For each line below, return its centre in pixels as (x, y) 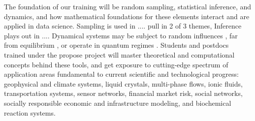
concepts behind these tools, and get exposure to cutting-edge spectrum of (116, 64)
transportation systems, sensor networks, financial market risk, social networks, (123, 93)
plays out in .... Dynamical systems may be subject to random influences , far (121, 35)
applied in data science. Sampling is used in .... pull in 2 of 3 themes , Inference (123, 26)
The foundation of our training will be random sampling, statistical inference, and (128, 6)
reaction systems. (30, 112)
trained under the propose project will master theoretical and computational (119, 54)
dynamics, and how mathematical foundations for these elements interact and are (127, 16)
